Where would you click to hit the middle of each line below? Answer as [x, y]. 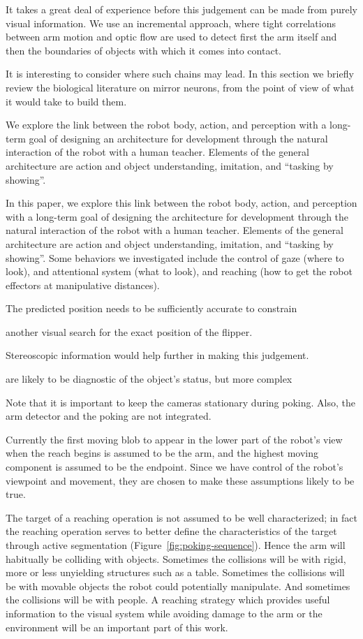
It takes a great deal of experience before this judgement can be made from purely [181, 9]
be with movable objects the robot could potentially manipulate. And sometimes [178, 586]
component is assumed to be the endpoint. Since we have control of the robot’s [175, 467]
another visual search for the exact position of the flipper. [129, 331]
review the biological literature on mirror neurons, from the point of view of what [180, 87]
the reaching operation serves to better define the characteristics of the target [171, 531]
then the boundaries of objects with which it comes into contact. [143, 50]
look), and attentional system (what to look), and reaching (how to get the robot [179, 271]
